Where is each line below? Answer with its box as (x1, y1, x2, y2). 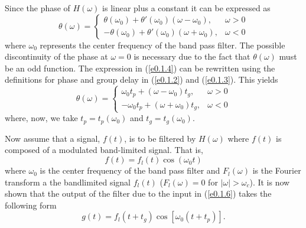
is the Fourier (252, 164, 301, 177)
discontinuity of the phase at (5, 50, 108, 63)
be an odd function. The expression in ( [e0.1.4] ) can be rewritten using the (5, 61, 275, 74)
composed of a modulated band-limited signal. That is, (5, 144, 203, 156)
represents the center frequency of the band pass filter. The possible (40, 38, 285, 51)
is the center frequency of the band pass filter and (40, 164, 220, 177)
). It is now (249, 175, 290, 188)
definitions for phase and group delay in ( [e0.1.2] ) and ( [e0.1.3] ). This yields (5, 73, 278, 86)
